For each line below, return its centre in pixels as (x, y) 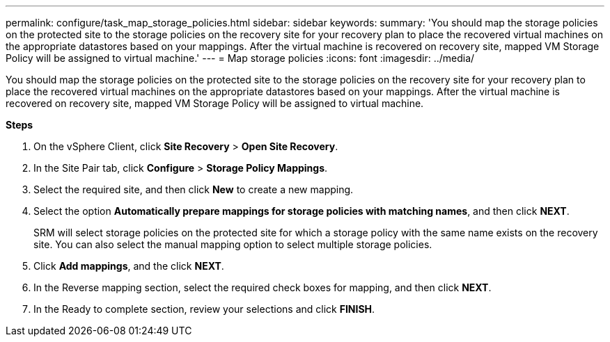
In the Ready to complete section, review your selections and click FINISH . (204, 309)
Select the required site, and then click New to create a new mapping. (194, 189)
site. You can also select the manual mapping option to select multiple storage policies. (233, 244)
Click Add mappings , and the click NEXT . (129, 266)
